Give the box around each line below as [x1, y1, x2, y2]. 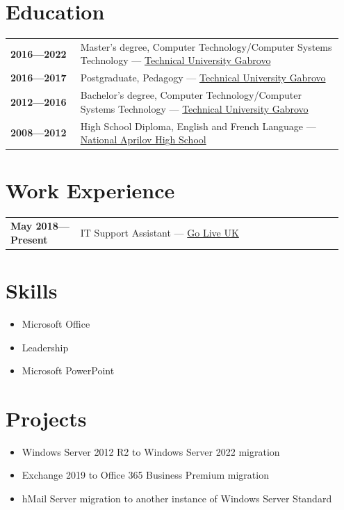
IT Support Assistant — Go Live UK [80, 225, 239, 239]
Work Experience [6, 176, 175, 205]
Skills [6, 276, 58, 305]
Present [10, 232, 48, 246]
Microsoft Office [22, 316, 90, 330]
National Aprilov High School [80, 132, 206, 147]
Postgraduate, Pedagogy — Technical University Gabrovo [80, 70, 326, 85]
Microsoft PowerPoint [22, 363, 115, 378]
